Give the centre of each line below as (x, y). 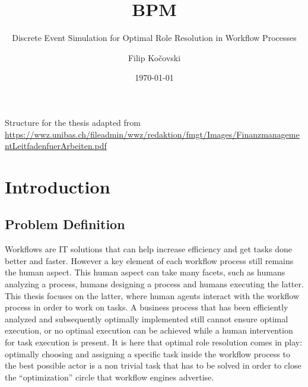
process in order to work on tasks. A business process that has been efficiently (147, 307)
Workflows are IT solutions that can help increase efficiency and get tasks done (148, 249)
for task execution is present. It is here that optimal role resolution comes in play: (154, 342)
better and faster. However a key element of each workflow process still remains (149, 260)
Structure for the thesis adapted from (73, 122)
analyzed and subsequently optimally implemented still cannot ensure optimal (147, 318)
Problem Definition (65, 224)
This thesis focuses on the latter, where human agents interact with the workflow (152, 295)
